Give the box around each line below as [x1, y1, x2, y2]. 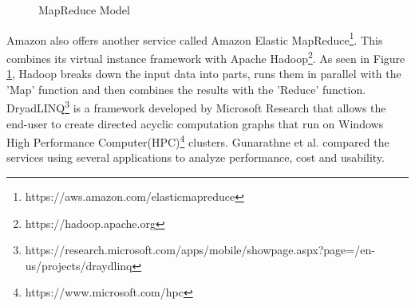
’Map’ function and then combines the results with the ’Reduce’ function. [6, 80, 366, 97]
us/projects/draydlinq [25, 257, 132, 273]
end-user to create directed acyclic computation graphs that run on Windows [6, 115, 384, 131]
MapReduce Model [38, 2, 130, 18]
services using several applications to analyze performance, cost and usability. [6, 149, 385, 166]
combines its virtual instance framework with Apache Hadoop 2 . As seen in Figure [6, 47, 405, 66]
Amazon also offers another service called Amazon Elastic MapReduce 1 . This [6, 29, 383, 48]
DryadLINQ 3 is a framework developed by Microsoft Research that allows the [6, 97, 386, 116]
